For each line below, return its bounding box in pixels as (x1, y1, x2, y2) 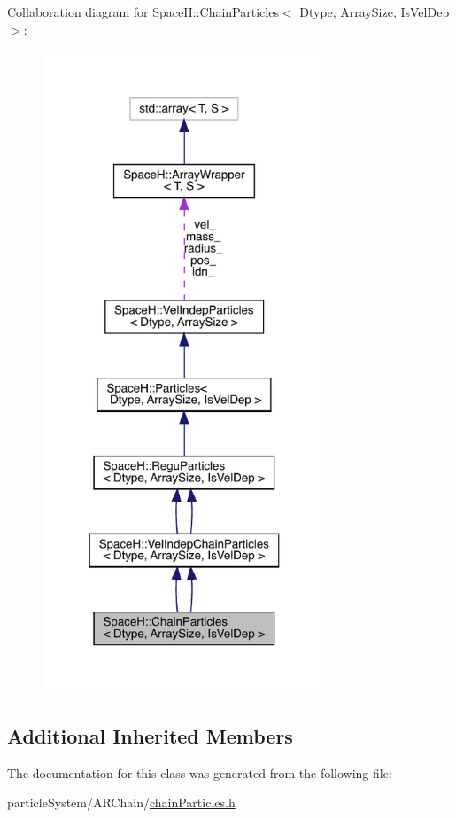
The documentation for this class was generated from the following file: (7, 763, 392, 782)
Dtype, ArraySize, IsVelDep (299, 3, 450, 20)
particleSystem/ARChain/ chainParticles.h (7, 793, 236, 812)
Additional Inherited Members (7, 721, 293, 749)
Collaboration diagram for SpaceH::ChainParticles (7, 3, 279, 20)
